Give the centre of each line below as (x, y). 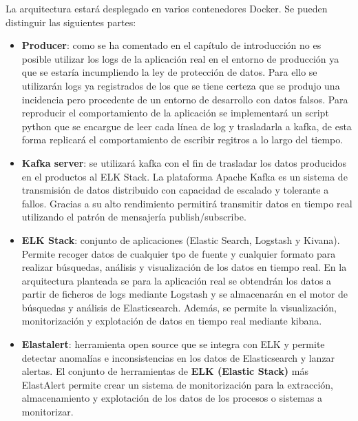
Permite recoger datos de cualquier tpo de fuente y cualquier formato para (179, 253)
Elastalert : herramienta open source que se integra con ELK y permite (173, 344)
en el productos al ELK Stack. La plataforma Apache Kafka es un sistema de (185, 176)
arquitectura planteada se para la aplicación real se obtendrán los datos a (177, 280)
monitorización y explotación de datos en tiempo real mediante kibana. (172, 321)
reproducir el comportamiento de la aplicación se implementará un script (175, 113)
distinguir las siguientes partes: (71, 22)
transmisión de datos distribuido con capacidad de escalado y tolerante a (175, 190)
